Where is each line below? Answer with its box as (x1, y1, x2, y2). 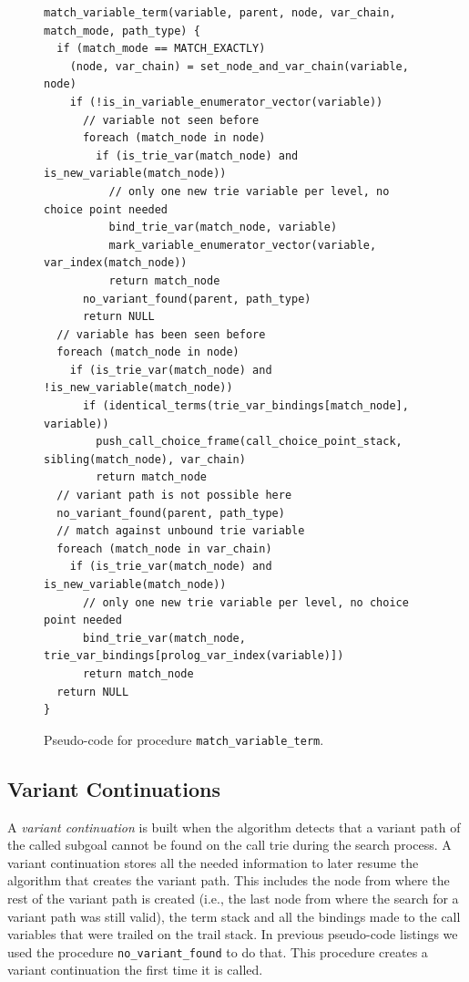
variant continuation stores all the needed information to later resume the (7, 853, 419, 872)
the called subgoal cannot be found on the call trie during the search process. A (7, 835, 452, 854)
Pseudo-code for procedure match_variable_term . (44, 729, 324, 749)
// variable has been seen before (56, 327, 266, 341)
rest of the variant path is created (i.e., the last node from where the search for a (7, 888, 459, 907)
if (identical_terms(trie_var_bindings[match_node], (82, 399, 409, 413)
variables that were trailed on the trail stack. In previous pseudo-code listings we (7, 925, 458, 944)
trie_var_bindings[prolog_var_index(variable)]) (44, 649, 344, 663)
